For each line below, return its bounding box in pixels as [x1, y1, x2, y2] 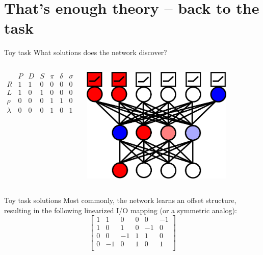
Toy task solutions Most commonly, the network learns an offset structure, [4, 195, 236, 206]
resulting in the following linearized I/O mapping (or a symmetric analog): [4, 205, 237, 215]
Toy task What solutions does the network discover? [4, 47, 167, 58]
